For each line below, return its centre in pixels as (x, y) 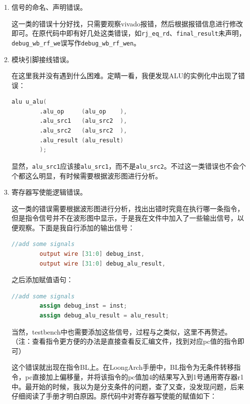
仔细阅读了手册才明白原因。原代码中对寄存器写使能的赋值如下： (114, 396)
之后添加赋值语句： (42, 280)
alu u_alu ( (29, 102)
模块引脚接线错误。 (42, 59)
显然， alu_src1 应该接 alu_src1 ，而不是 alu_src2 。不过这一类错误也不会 (125, 166)
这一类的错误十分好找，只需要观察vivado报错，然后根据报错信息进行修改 (127, 23)
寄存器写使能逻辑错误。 (49, 192)
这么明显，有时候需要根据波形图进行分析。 (94, 175)
